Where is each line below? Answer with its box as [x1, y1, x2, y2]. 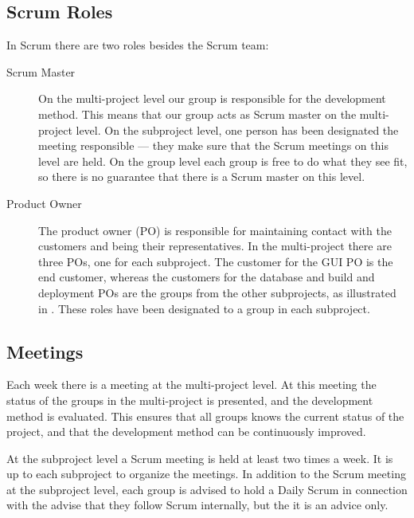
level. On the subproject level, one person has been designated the [76, 121, 399, 138]
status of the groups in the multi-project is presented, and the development [6, 391, 373, 408]
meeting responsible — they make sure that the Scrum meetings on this [38, 137, 389, 154]
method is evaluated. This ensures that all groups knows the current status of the [6, 407, 404, 424]
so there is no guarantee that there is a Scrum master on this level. [38, 168, 365, 185]
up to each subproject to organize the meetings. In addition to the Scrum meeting [6, 465, 406, 482]
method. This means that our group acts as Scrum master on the [38, 105, 357, 122]
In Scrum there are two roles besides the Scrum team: [6, 37, 269, 53]
